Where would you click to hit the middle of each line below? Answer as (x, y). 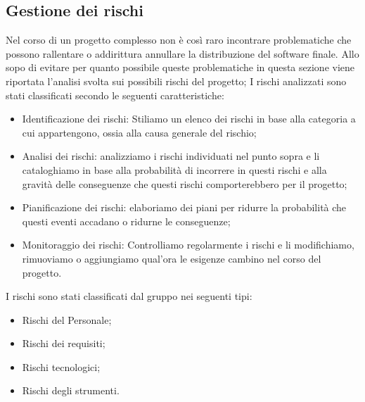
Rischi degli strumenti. (71, 390)
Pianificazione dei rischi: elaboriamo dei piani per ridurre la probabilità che (184, 207)
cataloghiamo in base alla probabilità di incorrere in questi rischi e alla (174, 169)
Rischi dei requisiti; (64, 343)
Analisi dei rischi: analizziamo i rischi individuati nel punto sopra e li (171, 156)
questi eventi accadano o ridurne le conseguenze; (126, 221)
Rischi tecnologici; (61, 366)
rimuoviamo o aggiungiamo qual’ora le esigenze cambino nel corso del (172, 258)
